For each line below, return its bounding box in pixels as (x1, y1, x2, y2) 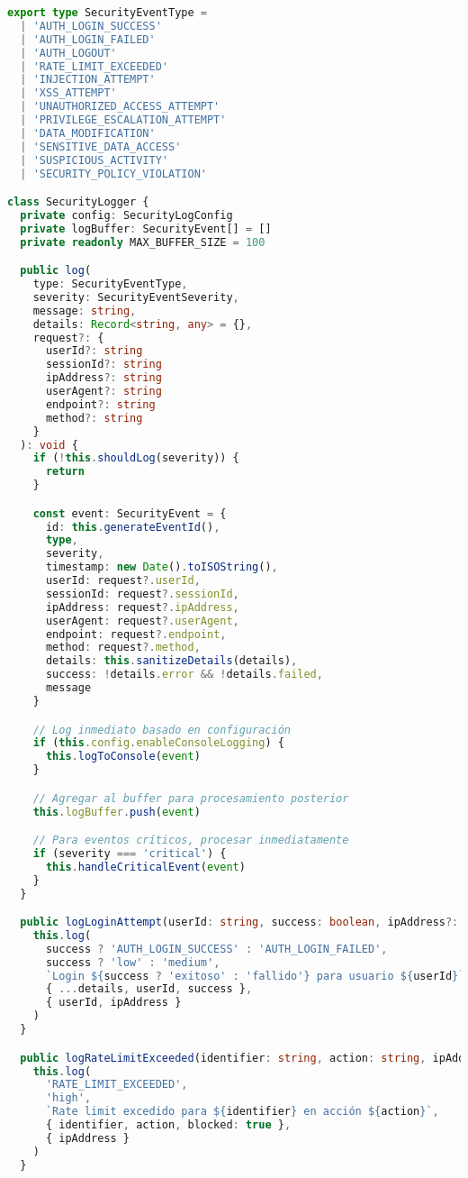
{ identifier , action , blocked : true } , (45, 1119, 292, 1131)
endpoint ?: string (45, 397, 156, 411)
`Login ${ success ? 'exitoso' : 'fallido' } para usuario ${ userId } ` (45, 969, 465, 982)
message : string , (32, 304, 137, 317)
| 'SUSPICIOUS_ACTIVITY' (20, 153, 169, 167)
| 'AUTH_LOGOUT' (20, 46, 117, 59)
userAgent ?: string (45, 385, 162, 398)
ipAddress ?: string (45, 371, 162, 385)
